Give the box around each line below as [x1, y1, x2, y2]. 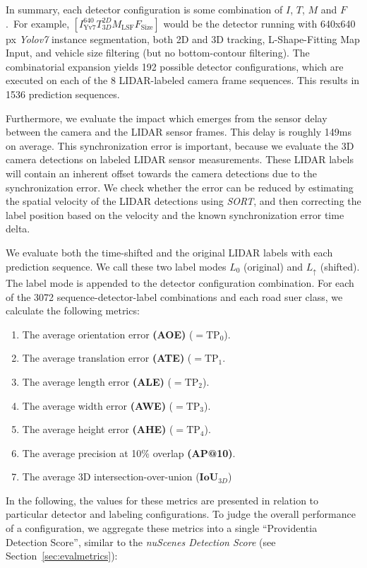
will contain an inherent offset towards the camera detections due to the [6, 165, 317, 180]
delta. [6, 221, 30, 236]
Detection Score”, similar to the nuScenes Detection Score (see [6, 534, 276, 549]
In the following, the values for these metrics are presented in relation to [6, 492, 319, 507]
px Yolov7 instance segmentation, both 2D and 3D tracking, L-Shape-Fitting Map [6, 31, 360, 46]
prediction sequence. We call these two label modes [6, 259, 227, 273]
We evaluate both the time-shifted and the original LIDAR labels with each [6, 244, 333, 259]
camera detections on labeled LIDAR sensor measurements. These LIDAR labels [6, 152, 354, 167]
